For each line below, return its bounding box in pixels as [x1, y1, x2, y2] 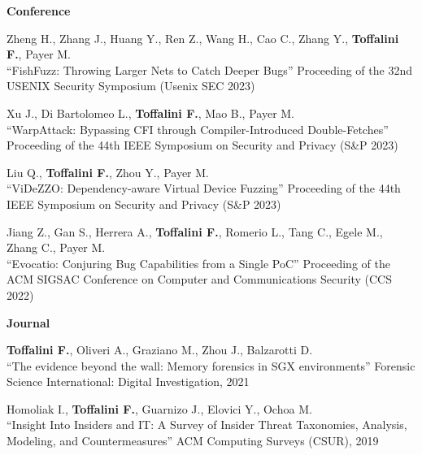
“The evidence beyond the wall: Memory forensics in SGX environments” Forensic [7, 357, 415, 374]
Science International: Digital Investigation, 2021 [7, 373, 250, 390]
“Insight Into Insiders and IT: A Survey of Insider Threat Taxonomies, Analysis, [7, 416, 407, 433]
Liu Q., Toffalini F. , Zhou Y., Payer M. [7, 163, 210, 180]
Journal [7, 314, 50, 331]
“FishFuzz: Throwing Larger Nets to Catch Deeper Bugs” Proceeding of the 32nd [7, 61, 412, 78]
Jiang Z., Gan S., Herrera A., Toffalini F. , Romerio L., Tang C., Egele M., [7, 223, 383, 240]
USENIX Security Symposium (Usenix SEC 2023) [7, 77, 255, 94]
